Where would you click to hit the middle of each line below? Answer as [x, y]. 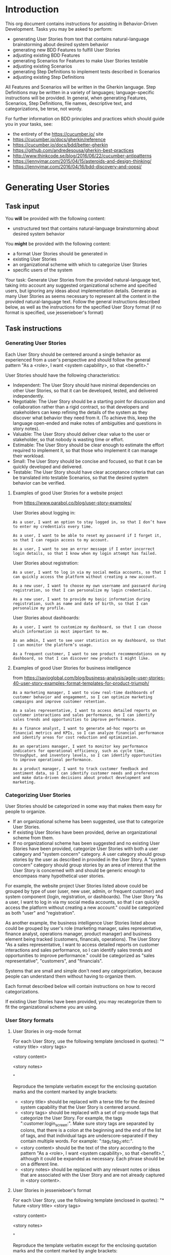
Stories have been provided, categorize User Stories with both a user [85, 849]
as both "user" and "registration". [40, 913]
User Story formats [30, 1020]
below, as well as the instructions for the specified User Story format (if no [83, 307]
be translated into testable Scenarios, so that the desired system [80, 478]
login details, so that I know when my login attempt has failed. [85, 553]
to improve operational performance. [53, 760]
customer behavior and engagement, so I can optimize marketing [82, 697]
